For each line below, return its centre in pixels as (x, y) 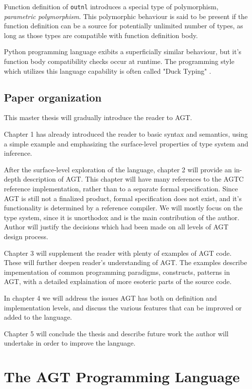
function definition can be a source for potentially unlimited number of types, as (124, 26)
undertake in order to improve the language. (70, 343)
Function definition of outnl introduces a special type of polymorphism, (111, 6)
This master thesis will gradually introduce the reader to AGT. (98, 117)
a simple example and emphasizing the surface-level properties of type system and (126, 143)
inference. (18, 153)
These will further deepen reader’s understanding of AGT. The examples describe (126, 262)
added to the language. (38, 317)
